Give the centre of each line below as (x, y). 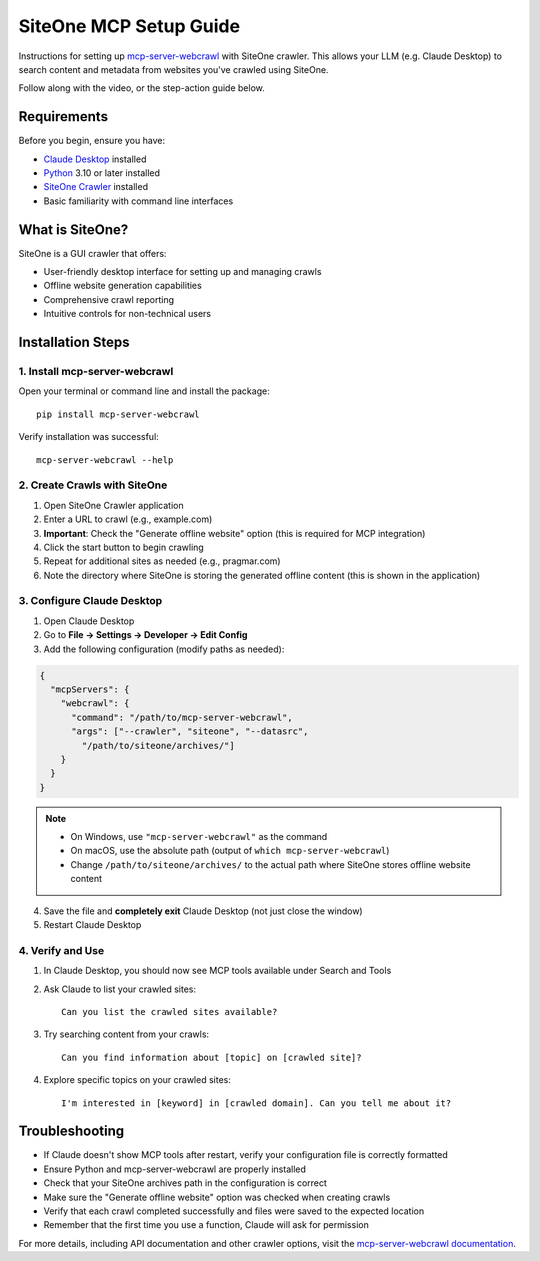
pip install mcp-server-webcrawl (118, 414)
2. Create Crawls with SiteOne (93, 485)
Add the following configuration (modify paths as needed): (164, 649)
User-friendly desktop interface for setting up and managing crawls (182, 272)
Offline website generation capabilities (122, 286)
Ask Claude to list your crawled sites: (120, 989)
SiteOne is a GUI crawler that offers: (92, 253)
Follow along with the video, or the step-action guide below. (141, 88)
